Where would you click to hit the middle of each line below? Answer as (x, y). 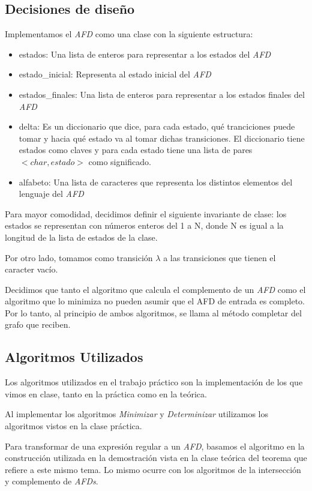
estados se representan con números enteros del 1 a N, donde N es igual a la (144, 225)
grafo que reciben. (38, 324)
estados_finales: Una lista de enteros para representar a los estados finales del (162, 94)
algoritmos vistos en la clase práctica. (73, 426)
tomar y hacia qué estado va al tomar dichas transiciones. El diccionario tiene (162, 138)
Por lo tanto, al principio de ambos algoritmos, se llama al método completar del (153, 312)
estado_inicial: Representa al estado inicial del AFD (115, 74)
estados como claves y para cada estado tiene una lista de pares (136, 150)
